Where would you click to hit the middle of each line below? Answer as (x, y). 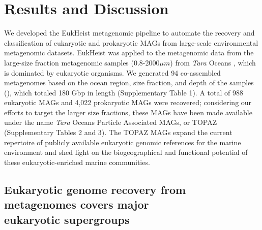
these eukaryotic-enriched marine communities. (77, 162)
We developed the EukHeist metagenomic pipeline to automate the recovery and (129, 33)
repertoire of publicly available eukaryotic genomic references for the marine (123, 142)
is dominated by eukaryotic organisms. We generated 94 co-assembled (112, 72)
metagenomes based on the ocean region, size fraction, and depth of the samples (129, 83)
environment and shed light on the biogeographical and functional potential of (126, 152)
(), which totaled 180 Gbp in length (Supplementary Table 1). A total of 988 (124, 92)
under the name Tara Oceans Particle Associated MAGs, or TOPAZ (111, 122)
